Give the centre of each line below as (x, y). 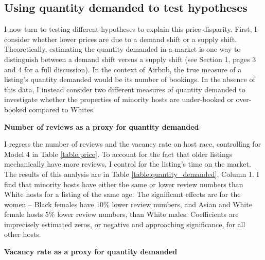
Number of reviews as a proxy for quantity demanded (102, 126)
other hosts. (23, 234)
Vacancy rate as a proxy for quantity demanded (91, 252)
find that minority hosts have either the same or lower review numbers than (124, 184)
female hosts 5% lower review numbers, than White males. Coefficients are (121, 214)
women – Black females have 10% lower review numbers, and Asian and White (128, 204)
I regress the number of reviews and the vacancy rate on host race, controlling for (133, 144)
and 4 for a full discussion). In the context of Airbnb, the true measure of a (123, 69)
